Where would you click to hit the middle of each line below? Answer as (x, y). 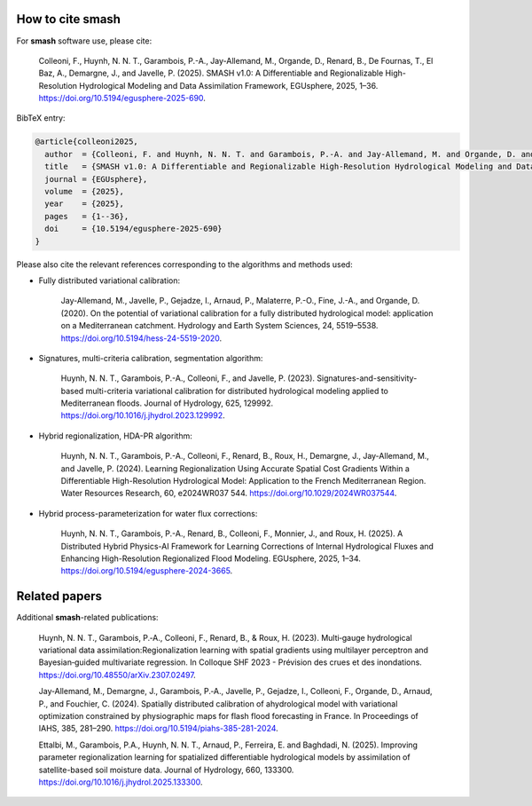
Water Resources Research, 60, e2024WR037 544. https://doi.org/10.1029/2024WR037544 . (229, 494)
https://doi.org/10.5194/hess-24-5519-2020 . (141, 338)
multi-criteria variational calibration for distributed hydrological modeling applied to (237, 391)
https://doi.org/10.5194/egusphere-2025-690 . (122, 99)
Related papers (59, 596)
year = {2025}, (84, 204)
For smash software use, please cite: (84, 41)
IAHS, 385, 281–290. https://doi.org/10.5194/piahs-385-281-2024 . (158, 729)
